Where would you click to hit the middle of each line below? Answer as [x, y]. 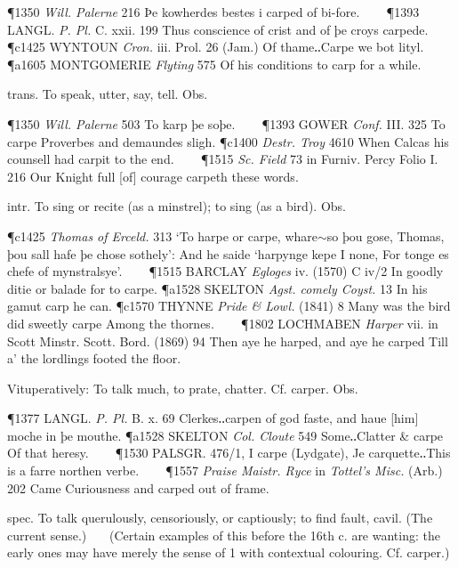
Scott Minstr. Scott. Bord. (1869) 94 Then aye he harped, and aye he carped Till [228, 341]
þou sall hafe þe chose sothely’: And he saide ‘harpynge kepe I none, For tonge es [228, 253]
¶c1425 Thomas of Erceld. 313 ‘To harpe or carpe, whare [163, 235]
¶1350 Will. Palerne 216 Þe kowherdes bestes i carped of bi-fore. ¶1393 [213, 12]
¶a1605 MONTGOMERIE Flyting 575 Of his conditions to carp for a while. [214, 64]
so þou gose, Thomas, [386, 235]
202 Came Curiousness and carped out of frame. [138, 487]
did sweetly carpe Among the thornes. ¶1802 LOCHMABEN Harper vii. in [223, 323]
